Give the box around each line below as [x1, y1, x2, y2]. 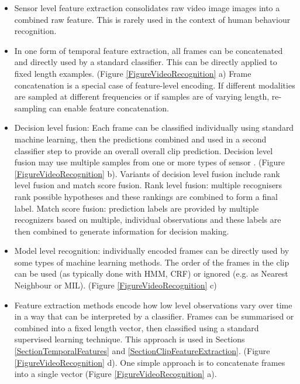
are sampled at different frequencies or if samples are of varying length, [14, 90, 270, 103]
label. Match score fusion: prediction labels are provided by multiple [14, 202, 259, 214]
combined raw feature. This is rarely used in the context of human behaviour [14, 13, 291, 25]
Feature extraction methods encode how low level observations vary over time [14, 298, 292, 311]
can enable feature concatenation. [49, 101, 169, 114]
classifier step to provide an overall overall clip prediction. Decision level [14, 144, 273, 157]
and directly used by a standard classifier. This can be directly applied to [14, 56, 277, 68]
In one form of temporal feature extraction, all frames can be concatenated [14, 44, 283, 56]
